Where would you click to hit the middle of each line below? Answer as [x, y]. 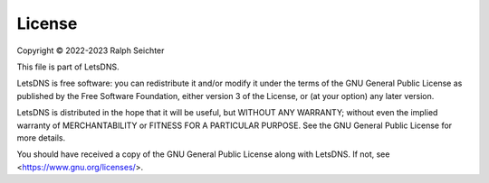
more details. [41, 137]
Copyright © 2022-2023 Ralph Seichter [91, 50]
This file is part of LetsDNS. [68, 67]
